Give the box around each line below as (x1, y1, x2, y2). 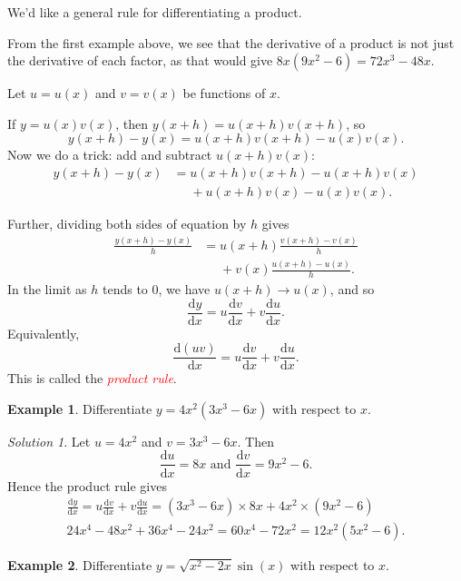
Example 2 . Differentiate (7, 556, 152, 575)
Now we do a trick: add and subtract (7, 145, 212, 164)
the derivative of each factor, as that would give (7, 51, 273, 70)
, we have (158, 279, 211, 298)
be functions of (182, 84, 266, 103)
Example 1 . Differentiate (7, 399, 152, 418)
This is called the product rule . (7, 369, 177, 388)
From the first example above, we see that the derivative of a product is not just (7, 33, 455, 52)
